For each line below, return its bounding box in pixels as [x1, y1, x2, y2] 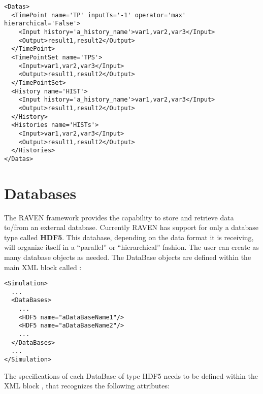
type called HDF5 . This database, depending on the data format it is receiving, [4, 232, 254, 242]
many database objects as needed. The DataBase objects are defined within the [4, 251, 251, 262]
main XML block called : [4, 261, 82, 272]
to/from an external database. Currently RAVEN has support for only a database [4, 222, 259, 233]
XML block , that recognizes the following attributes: [4, 380, 170, 391]
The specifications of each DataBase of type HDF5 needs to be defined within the [4, 370, 258, 381]
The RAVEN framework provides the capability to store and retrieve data [4, 212, 234, 222]
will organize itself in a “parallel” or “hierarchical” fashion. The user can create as [4, 242, 259, 252]
